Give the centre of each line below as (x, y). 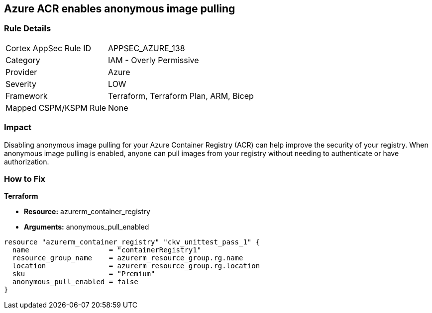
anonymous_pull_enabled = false (75, 282)
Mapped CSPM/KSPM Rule (56, 108)
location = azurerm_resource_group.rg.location (136, 266)
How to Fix (25, 179)
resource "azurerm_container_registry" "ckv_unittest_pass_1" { (132, 242)
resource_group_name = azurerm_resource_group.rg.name (128, 258)
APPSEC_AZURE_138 (147, 48)
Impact (18, 127)
